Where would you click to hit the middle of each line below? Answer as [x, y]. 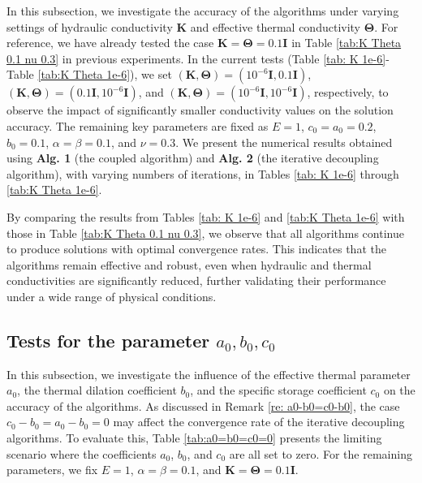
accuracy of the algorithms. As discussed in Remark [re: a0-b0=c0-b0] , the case [203, 405]
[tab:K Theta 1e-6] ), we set [105, 74]
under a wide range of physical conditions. [112, 296]
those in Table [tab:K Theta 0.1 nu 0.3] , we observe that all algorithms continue [205, 233]
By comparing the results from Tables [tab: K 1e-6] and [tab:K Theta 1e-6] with [206, 216]
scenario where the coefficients [82, 453]
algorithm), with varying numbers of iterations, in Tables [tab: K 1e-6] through [203, 173]
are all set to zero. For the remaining [321, 453]
